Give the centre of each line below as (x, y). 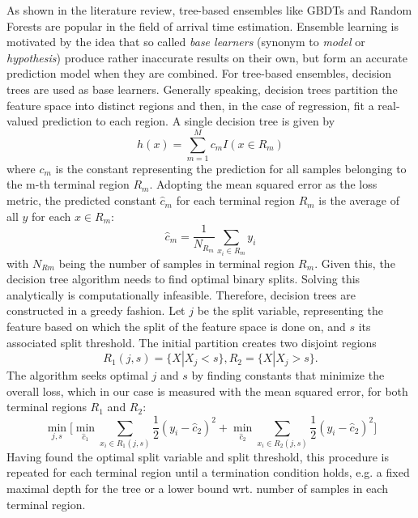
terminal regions (47, 407)
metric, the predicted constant (81, 200)
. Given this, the (355, 263)
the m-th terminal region (68, 184)
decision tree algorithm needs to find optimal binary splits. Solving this (183, 279)
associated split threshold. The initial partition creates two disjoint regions (192, 342)
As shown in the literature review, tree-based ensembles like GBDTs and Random (209, 10)
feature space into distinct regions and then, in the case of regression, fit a (190, 105)
